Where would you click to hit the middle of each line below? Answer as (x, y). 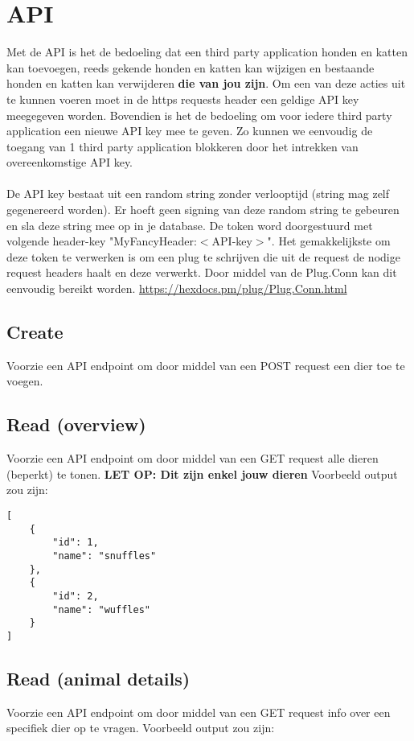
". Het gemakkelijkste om (329, 241)
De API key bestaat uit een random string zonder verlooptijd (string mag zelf (198, 193)
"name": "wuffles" (101, 609)
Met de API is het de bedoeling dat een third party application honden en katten (207, 52)
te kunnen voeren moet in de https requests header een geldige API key (183, 99)
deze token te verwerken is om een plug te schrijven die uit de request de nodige (203, 256)
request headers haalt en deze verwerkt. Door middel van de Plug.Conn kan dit (202, 272)
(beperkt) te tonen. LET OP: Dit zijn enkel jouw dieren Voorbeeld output (202, 473)
